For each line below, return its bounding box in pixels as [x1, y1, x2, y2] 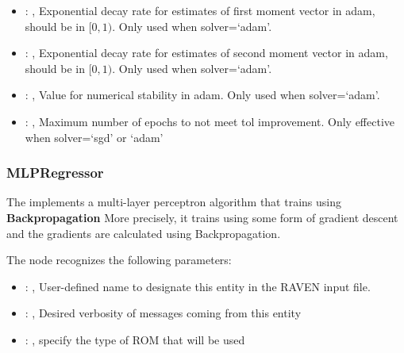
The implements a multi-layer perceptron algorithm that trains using [6, 194, 341, 210]
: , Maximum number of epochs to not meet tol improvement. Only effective [25, 113, 395, 129]
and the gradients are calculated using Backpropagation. [6, 224, 281, 241]
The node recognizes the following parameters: [6, 251, 232, 268]
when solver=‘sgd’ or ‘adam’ [25, 129, 164, 145]
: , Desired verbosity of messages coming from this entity [25, 305, 302, 321]
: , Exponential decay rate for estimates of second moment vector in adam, [25, 44, 388, 61]
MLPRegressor [6, 163, 104, 182]
